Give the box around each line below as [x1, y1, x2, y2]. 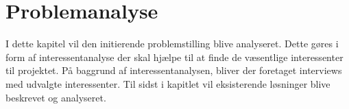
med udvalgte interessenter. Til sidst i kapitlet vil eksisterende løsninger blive [5, 76, 330, 90]
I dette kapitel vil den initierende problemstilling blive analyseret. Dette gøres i [5, 36, 339, 51]
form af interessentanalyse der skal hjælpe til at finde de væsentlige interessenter [5, 49, 344, 64]
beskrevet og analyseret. [5, 90, 106, 104]
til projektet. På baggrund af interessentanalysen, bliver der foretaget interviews [5, 63, 342, 77]
